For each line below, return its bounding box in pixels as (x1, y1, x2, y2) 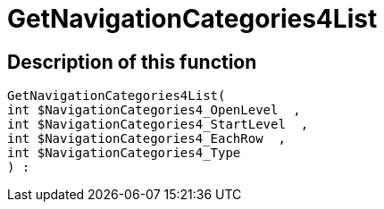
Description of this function (7, 50, 257, 73)
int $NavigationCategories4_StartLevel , (7, 117, 309, 132)
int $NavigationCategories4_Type (7, 146, 241, 161)
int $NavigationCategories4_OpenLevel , (7, 103, 301, 118)
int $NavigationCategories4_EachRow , (7, 131, 286, 146)
